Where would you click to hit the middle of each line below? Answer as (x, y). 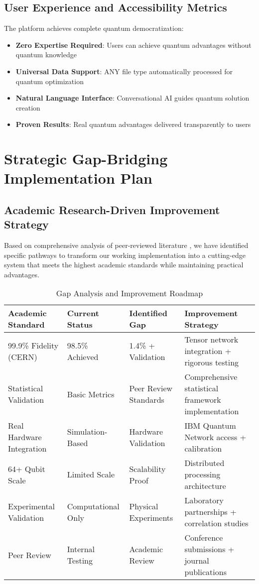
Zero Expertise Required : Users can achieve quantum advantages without (133, 45)
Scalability (147, 468)
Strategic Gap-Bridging (86, 159)
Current (83, 313)
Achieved (83, 356)
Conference (204, 538)
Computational (93, 506)
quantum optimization (50, 81)
